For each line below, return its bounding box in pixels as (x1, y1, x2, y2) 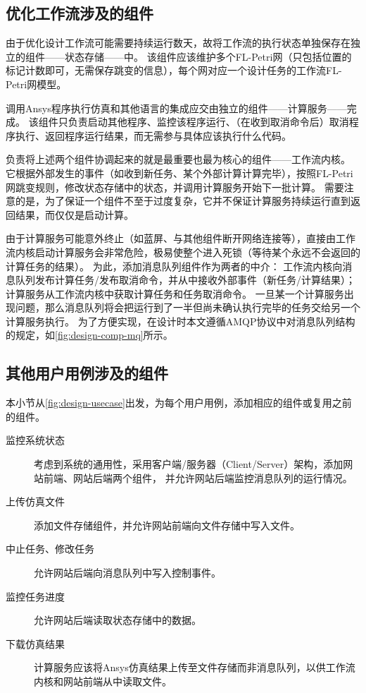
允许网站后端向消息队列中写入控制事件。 (34, 565, 221, 580)
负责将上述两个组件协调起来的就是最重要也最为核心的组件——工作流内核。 (6, 152, 351, 167)
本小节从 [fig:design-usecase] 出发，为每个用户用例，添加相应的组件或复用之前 (6, 395, 352, 410)
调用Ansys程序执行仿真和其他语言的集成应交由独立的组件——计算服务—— (6, 100, 347, 115)
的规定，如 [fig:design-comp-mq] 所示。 (6, 327, 173, 342)
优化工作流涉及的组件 (6, 2, 153, 24)
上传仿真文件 (6, 494, 65, 509)
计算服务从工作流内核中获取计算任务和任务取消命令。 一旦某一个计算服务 (6, 286, 344, 301)
